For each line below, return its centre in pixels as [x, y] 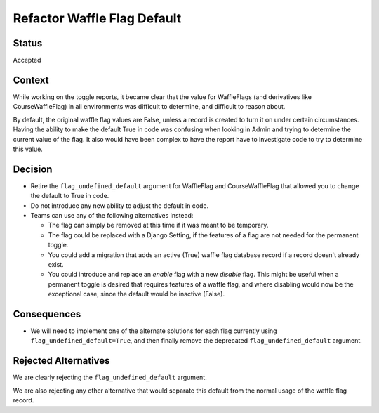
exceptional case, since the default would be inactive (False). [136, 294]
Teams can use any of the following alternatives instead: [112, 215]
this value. [28, 149]
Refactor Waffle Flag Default [97, 18]
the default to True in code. [70, 196]
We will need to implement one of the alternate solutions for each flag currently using [154, 331]
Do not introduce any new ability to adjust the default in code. [120, 205]
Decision [33, 169]
